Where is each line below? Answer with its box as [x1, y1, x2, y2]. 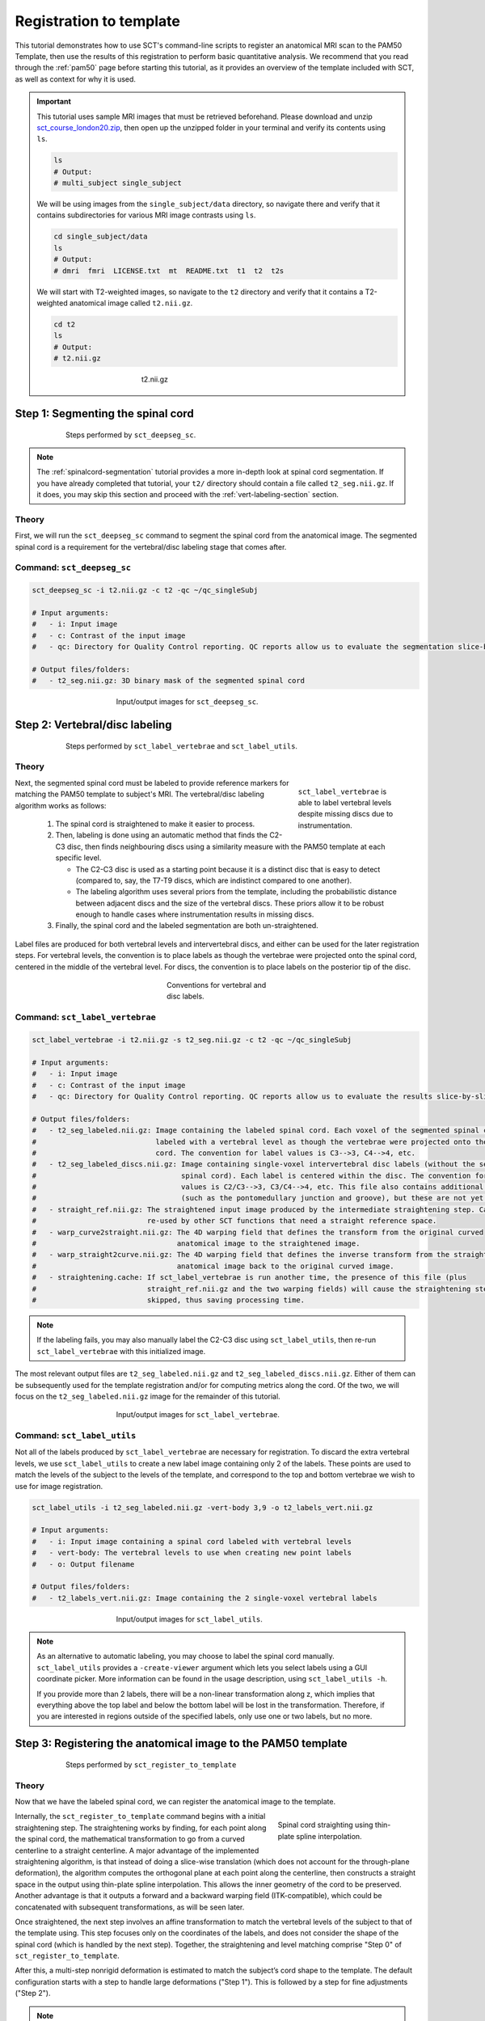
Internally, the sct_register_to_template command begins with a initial [15, 1812, 266, 1821]
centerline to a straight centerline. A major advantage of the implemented [15, 1846, 259, 1855]
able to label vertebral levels [297, 797, 392, 808]
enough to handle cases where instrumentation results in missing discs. [75, 909, 314, 919]
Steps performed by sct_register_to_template [65, 1759, 237, 1770]
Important [36, 97, 72, 107]
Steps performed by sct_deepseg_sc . [65, 429, 196, 440]
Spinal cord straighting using [277, 1820, 373, 1830]
